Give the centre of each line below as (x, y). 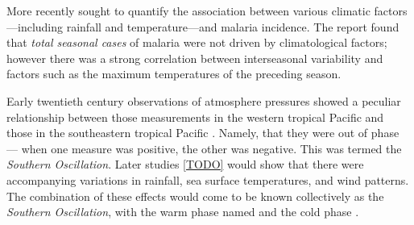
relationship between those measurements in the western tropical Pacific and (195, 117)
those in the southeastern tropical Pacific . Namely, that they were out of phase (203, 133)
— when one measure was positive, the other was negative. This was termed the (204, 148)
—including (35, 26)
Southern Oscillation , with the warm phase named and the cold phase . (183, 212)
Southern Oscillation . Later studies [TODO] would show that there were (185, 164)
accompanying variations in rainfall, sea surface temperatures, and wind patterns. (208, 179)
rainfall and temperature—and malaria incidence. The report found (233, 26)
